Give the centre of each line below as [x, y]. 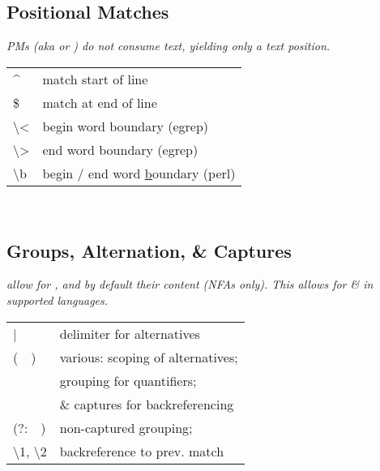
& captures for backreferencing [147, 404]
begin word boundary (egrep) [126, 126]
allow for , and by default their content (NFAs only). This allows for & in [190, 284]
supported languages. [58, 300]
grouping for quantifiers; [128, 380]
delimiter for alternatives [130, 333]
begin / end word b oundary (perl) [139, 173]
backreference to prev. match [142, 451]
